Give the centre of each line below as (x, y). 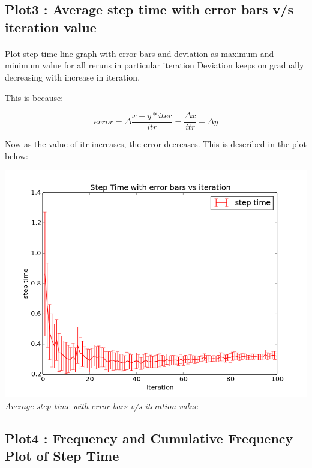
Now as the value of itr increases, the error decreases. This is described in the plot (156, 144)
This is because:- (35, 97)
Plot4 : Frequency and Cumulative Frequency (149, 438)
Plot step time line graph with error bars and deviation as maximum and (139, 53)
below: (16, 155)
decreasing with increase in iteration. (73, 77)
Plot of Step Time (62, 456)
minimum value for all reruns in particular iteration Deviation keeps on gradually (154, 65)
